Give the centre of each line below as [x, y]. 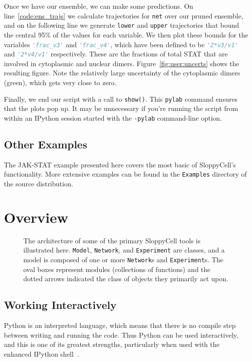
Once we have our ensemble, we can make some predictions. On [99, 6]
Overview [36, 217]
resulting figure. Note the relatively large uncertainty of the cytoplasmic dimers [122, 73]
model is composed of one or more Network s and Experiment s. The [124, 259]
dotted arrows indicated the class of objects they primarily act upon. [126, 279]
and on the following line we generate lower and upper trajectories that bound [122, 25]
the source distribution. [39, 183]
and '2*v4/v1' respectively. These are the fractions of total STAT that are [116, 54]
